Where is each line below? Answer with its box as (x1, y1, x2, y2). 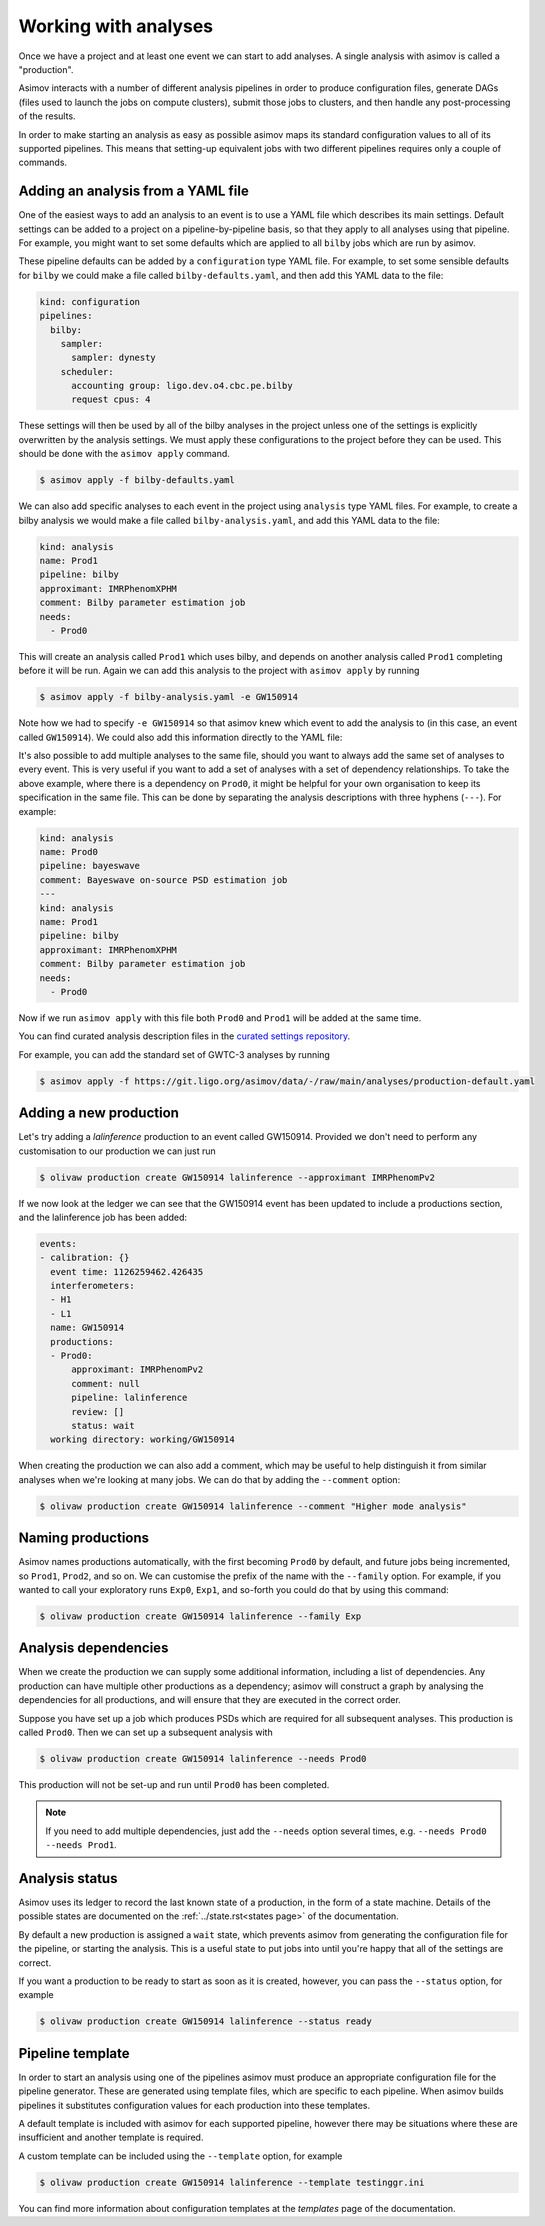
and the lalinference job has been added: (18, 1211, 188, 1223)
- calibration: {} (39, 1252, 130, 1264)
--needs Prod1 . (45, 1839, 117, 1851)
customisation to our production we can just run (18, 1145, 216, 1157)
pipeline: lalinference (71, 1392, 188, 1404)
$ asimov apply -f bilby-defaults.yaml (39, 475, 235, 486)
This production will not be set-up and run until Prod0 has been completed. (18, 1779, 330, 1790)
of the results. (18, 110, 76, 122)
